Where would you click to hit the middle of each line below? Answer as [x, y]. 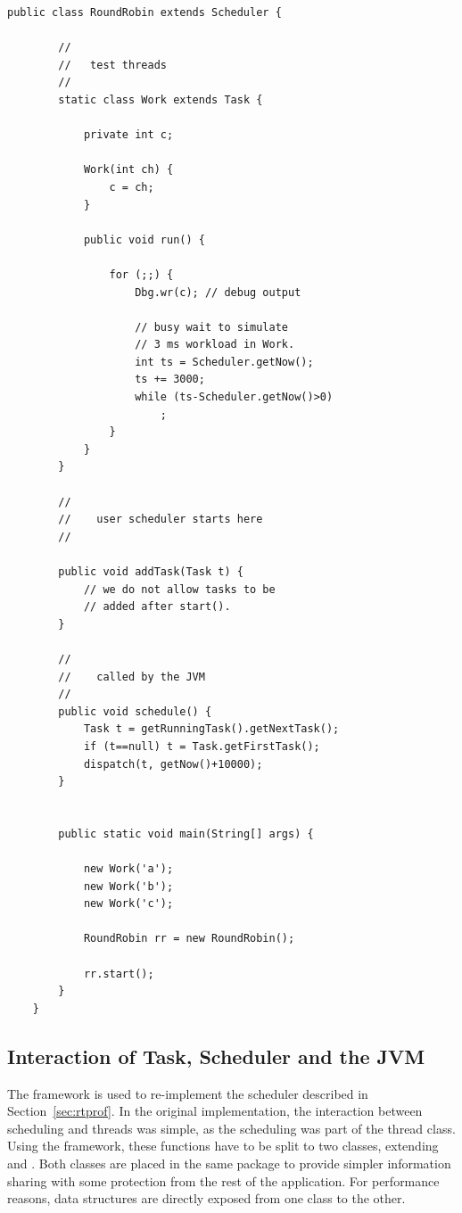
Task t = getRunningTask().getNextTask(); [211, 729]
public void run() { [144, 239]
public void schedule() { [135, 711]
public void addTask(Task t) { [151, 572]
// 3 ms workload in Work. [215, 345]
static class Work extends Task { [161, 99]
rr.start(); [119, 974]
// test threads [112, 65]
